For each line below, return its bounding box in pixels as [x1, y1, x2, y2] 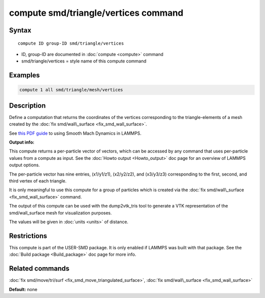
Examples [9, 71, 40, 80]
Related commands [9, 265, 70, 273]
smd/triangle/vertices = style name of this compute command [21, 58, 147, 64]
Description [9, 101, 46, 110]
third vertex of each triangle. [9, 178, 67, 184]
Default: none [9, 286, 38, 292]
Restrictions [9, 232, 48, 240]
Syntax [9, 26, 31, 34]
